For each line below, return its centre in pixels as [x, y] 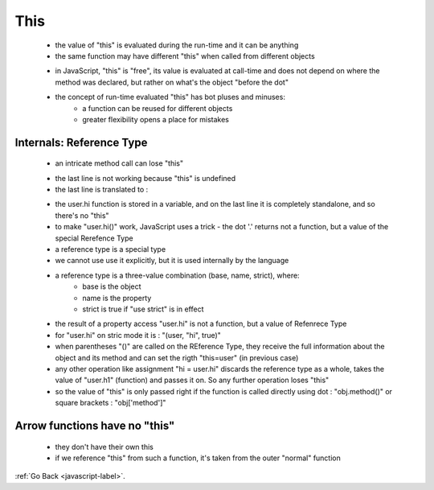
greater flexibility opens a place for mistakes [156, 119]
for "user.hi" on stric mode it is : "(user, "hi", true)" [138, 335]
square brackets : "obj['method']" [111, 403]
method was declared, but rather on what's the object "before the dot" [172, 82]
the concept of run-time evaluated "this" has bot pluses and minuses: [170, 97]
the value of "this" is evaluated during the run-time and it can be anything [177, 45]
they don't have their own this [104, 447]
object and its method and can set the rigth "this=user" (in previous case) [177, 357]
